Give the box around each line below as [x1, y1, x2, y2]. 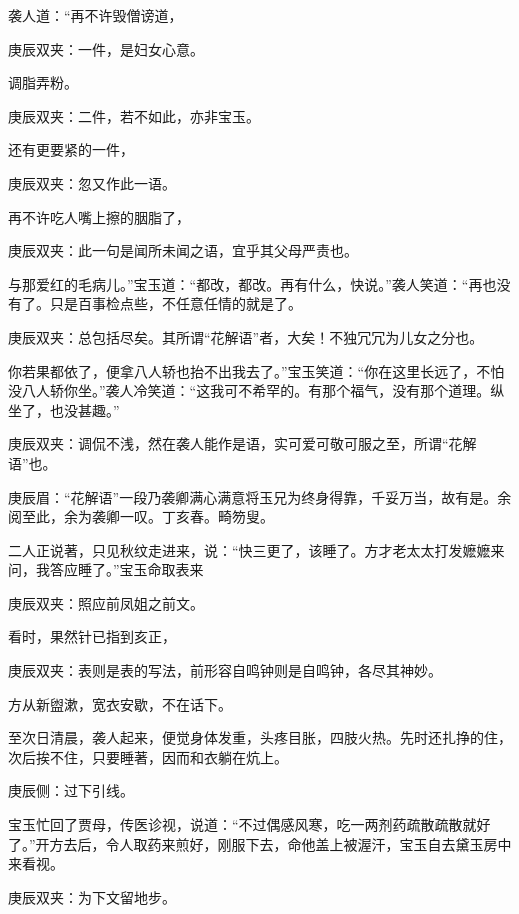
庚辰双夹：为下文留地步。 [8, 886, 176, 907]
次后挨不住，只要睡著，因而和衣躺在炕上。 [8, 746, 288, 767]
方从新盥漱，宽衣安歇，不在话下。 [8, 693, 232, 714]
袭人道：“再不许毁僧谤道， [8, 5, 183, 25]
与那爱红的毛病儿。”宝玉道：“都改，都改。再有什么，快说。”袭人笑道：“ [8, 273, 469, 294]
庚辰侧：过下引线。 [8, 780, 134, 801]
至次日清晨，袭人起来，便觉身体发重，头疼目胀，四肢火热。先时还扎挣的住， [8, 727, 512, 748]
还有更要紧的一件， [8, 139, 134, 160]
